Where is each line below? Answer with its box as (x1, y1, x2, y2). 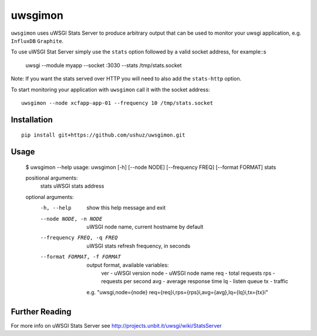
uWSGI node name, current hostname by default (86, 224, 204, 231)
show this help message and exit (86, 204, 166, 211)
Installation (11, 115, 53, 125)
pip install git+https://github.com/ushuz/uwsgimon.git (21, 132, 186, 138)
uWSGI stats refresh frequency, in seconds (86, 242, 191, 249)
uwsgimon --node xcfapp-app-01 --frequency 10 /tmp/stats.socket (21, 99, 214, 106)
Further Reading (11, 307, 72, 317)
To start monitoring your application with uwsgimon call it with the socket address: (11, 86, 210, 93)
